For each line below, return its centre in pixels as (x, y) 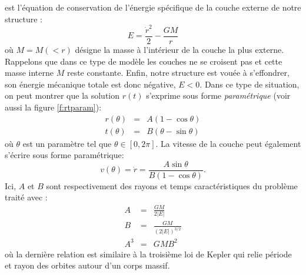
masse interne (29, 73)
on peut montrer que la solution (62, 95)
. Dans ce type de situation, (250, 84)
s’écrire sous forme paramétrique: (64, 155)
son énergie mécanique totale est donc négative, (90, 84)
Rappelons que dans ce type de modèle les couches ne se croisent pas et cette (144, 61)
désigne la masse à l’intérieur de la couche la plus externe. (179, 49)
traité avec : (26, 197)
